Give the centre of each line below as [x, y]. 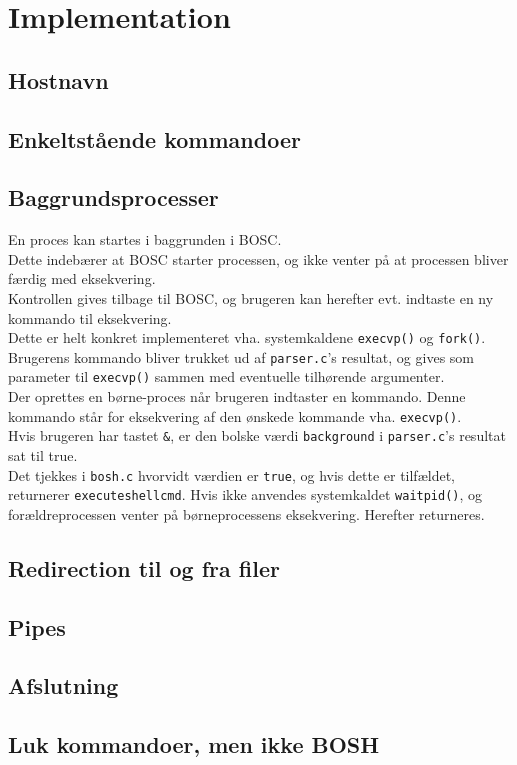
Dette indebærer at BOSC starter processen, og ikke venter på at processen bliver [258, 258]
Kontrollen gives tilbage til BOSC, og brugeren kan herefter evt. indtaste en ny [251, 297]
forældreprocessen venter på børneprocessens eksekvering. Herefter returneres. [246, 513]
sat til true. [43, 454]
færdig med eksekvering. [82, 278]
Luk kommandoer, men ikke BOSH [194, 744]
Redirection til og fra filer [144, 567]
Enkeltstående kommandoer [154, 138]
